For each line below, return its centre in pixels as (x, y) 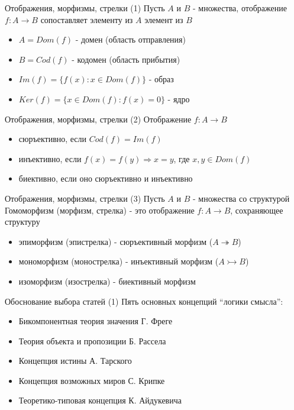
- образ (161, 79)
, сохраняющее (257, 210)
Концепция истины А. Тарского (75, 361)
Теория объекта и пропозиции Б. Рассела (92, 340)
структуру (22, 222)
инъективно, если (50, 158)
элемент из (164, 19)
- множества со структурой (241, 198)
